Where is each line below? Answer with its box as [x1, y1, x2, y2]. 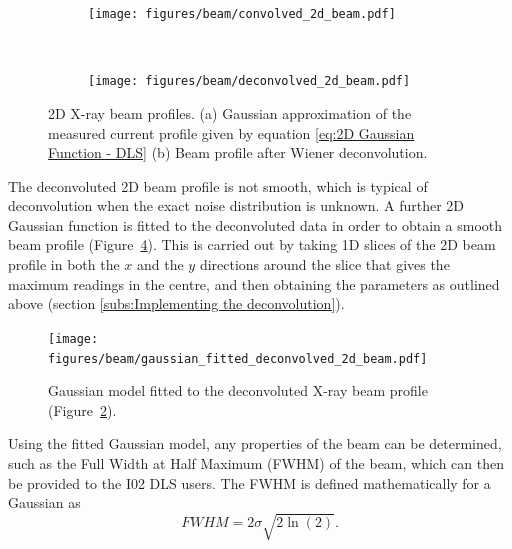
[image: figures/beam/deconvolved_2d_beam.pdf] [88, 74, 411, 89]
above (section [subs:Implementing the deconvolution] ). [8, 293, 345, 314]
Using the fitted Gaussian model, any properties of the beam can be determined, [8, 433, 502, 454]
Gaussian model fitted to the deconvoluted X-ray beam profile [48, 380, 428, 401]
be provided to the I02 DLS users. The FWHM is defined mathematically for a [8, 472, 491, 493]
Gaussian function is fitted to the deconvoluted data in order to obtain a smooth [8, 214, 503, 235]
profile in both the [8, 254, 120, 275]
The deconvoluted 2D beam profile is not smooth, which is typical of [8, 175, 428, 196]
